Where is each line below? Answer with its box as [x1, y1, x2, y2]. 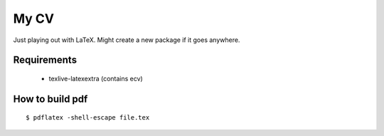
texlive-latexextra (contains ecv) [48, 74, 144, 83]
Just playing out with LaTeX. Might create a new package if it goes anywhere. [13, 36, 240, 44]
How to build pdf [13, 93, 88, 105]
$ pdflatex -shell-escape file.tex [26, 114, 150, 122]
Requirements [13, 54, 78, 66]
